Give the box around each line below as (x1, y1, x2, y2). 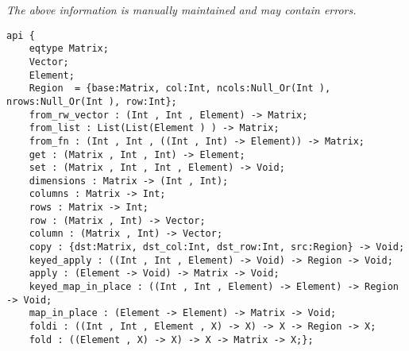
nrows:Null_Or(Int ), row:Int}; (6, 95, 177, 107)
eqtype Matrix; (29, 43, 109, 55)
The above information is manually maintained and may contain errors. (6, 2, 357, 17)
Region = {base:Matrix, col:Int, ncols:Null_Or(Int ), (29, 83, 331, 94)
